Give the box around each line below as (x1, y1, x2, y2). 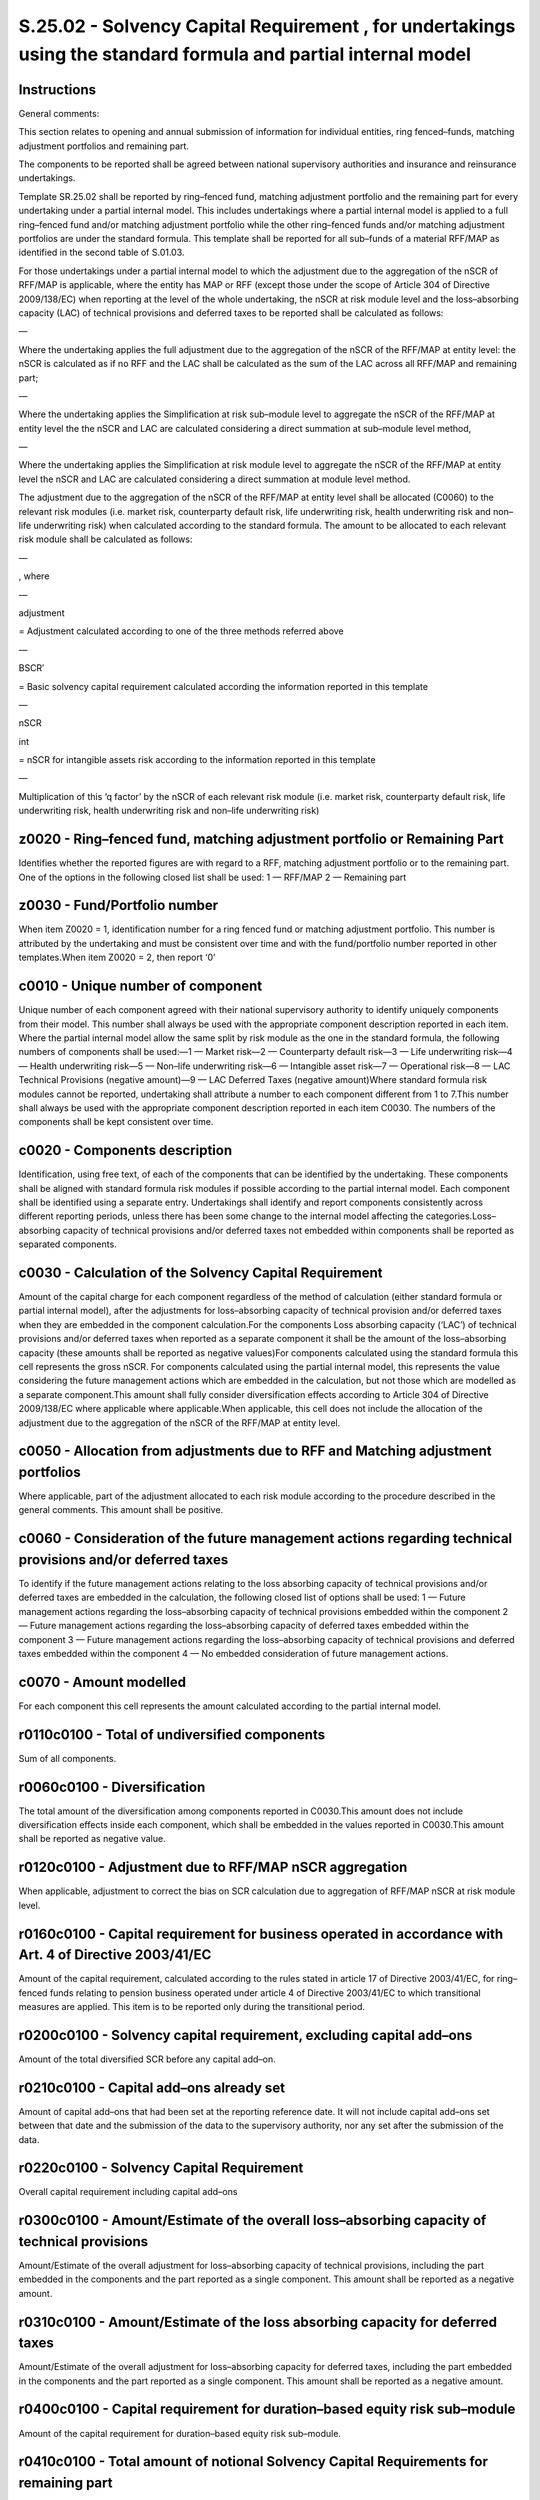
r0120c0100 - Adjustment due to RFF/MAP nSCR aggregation (18, 1859, 408, 1876)
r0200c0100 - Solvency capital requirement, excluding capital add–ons (18, 2026, 473, 2044)
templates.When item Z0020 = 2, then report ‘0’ (18, 951, 216, 964)
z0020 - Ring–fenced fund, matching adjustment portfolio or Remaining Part (18, 831, 504, 848)
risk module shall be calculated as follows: (18, 533, 193, 545)
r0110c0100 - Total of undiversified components (18, 1726, 325, 1743)
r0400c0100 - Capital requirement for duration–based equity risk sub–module (18, 2401, 516, 2418)
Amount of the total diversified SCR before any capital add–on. (18, 2053, 276, 2065)
